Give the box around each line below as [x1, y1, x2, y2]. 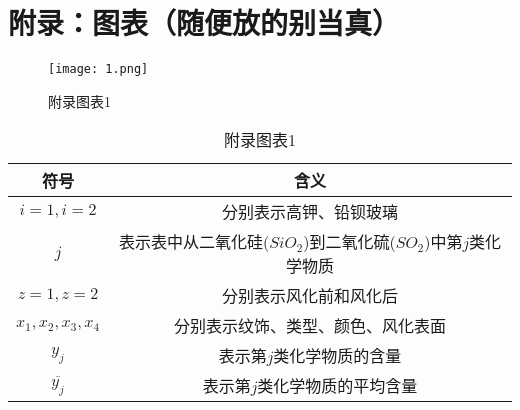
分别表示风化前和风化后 [221, 284, 398, 308]
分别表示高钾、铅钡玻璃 [221, 200, 398, 224]
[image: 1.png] [48, 62, 149, 77]
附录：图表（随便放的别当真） [8, 2, 401, 43]
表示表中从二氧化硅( [118, 230, 270, 254]
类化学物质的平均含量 [257, 374, 418, 398]
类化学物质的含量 [273, 344, 402, 368]
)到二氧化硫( [303, 230, 396, 254]
